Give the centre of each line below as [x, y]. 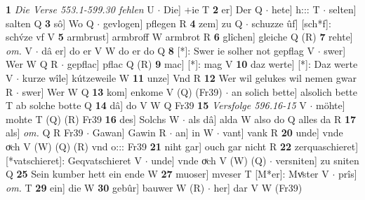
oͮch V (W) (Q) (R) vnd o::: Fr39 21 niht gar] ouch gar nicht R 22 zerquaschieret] [182, 146]
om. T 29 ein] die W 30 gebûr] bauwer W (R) [105, 187]
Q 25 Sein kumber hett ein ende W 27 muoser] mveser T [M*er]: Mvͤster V [167, 174]
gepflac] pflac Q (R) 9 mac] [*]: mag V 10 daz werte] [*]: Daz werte [212, 64]
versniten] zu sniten [317, 160]
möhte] [330, 105]
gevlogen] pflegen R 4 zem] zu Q [173, 23]
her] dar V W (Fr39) [258, 187]
